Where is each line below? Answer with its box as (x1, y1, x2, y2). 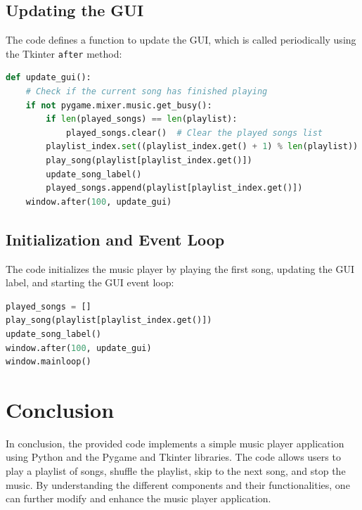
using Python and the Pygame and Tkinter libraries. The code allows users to (6, 450, 341, 464)
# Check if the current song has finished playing (25, 87, 268, 97)
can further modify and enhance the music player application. (6, 491, 271, 506)
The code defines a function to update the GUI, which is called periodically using (6, 32, 356, 47)
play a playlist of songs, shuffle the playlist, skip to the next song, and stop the (6, 464, 346, 478)
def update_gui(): (6, 72, 91, 83)
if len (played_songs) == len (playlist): (46, 114, 238, 125)
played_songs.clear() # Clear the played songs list (65, 127, 323, 138)
